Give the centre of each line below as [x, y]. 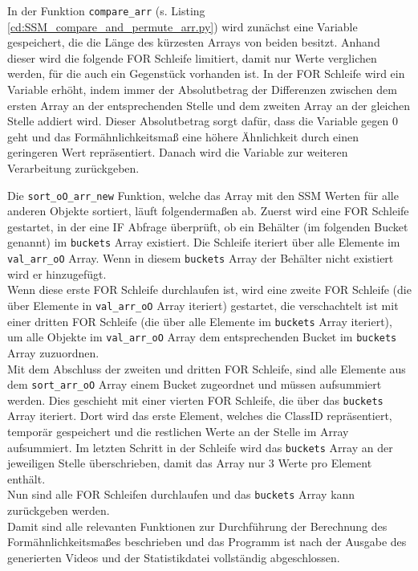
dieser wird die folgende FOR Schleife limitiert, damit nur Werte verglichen [192, 57]
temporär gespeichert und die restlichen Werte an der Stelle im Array [178, 431]
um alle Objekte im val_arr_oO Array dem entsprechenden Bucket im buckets [202, 337]
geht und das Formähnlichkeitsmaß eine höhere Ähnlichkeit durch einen [183, 136]
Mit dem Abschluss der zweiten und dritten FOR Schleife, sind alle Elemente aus [207, 368]
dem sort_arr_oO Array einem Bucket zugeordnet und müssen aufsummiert [195, 384]
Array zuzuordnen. [53, 352]
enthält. [26, 478]
